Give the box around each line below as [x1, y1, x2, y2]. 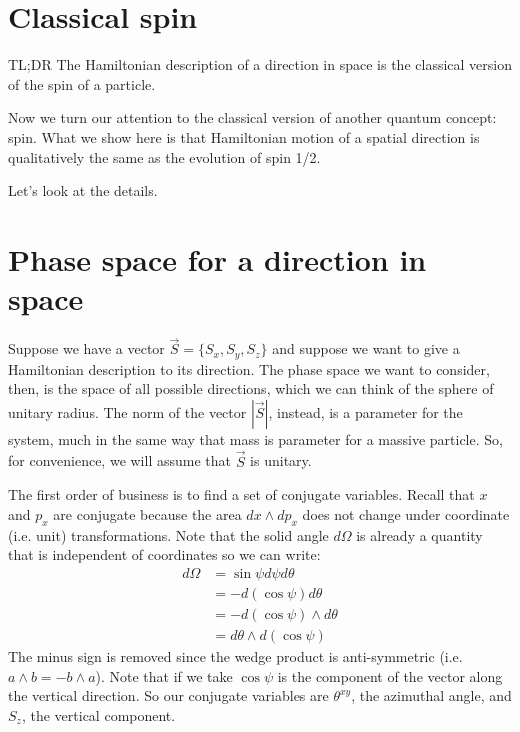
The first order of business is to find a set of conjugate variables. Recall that [8, 484, 475, 505]
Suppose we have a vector [8, 338, 165, 359]
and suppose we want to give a [272, 338, 460, 359]
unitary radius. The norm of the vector [8, 401, 247, 422]
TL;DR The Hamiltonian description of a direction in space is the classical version [8, 54, 512, 75]
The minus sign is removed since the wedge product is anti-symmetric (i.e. [8, 645, 463, 666]
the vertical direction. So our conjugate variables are [8, 685, 329, 706]
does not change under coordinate [302, 503, 510, 524]
